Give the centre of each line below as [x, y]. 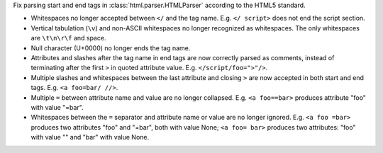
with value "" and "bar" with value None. [90, 137]
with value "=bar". [57, 107]
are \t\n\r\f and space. [68, 38]
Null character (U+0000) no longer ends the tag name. [111, 48]
